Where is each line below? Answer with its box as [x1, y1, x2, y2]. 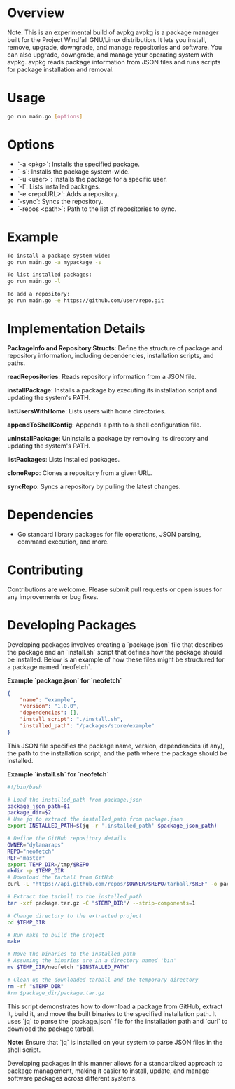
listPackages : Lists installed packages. [7, 455, 120, 463]
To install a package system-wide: [7, 252, 111, 259]
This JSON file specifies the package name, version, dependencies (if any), [7, 741, 225, 750]
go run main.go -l [7, 278, 61, 285]
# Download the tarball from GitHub [7, 874, 114, 881]
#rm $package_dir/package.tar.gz [7, 989, 105, 996]
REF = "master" [7, 854, 45, 861]
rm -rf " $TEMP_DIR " [7, 982, 64, 989]
